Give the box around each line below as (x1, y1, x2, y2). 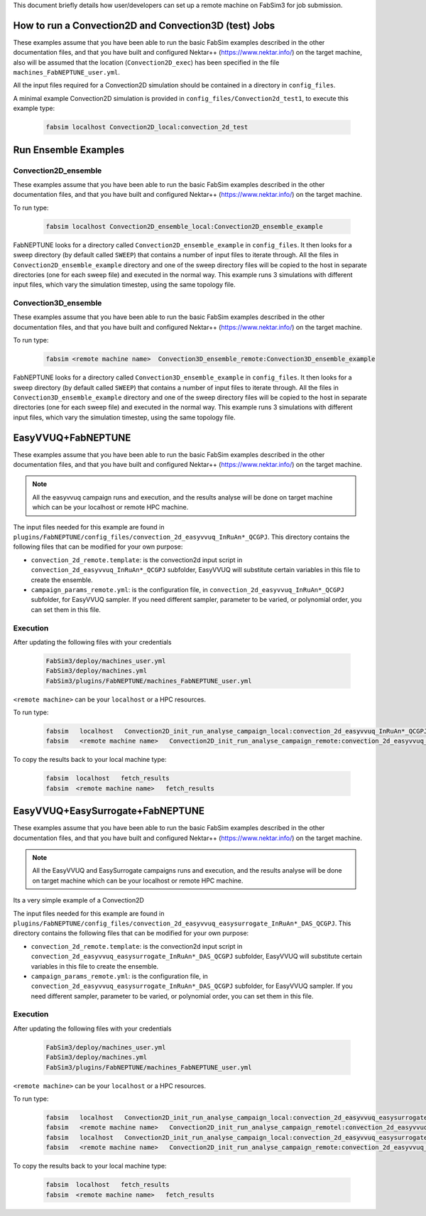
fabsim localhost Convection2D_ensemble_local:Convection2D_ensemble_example (45, 222, 323, 230)
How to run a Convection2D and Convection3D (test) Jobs (13, 19, 275, 31)
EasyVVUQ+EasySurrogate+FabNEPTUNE (13, 805, 205, 817)
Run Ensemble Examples (13, 144, 125, 156)
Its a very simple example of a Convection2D (13, 896, 145, 905)
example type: (13, 104, 55, 113)
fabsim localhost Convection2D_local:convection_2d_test (45, 123, 248, 131)
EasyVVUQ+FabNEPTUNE (13, 431, 131, 443)
